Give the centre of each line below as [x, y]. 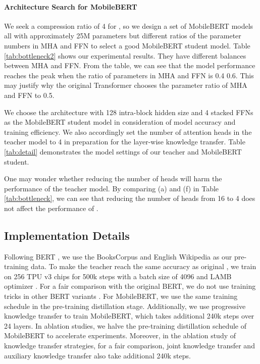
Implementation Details [67, 235]
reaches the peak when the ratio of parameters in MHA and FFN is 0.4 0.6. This [129, 75]
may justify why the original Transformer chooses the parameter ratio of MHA [126, 85]
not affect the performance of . [51, 208]
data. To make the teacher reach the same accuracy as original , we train [143, 266]
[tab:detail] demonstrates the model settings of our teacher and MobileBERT [123, 151]
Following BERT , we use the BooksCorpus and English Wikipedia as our [118, 256]
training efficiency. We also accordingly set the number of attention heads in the [128, 132]
